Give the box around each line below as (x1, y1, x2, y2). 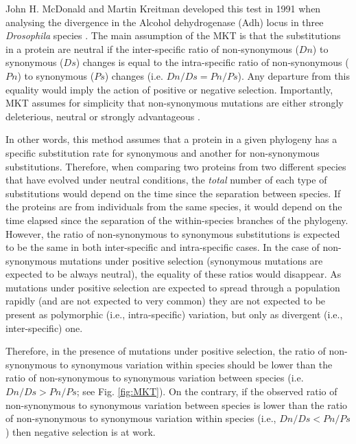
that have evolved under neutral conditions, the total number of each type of (5, 173, 327, 187)
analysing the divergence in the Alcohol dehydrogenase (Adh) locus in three (5, 14, 324, 29)
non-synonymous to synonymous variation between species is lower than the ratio (5, 397, 348, 412)
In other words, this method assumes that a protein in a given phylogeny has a (5, 132, 337, 146)
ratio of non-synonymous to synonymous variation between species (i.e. (5, 370, 304, 385)
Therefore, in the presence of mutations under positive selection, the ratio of (5, 344, 326, 358)
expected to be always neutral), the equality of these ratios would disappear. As (5, 267, 342, 281)
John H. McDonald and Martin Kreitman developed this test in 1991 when (5, 1, 321, 15)
